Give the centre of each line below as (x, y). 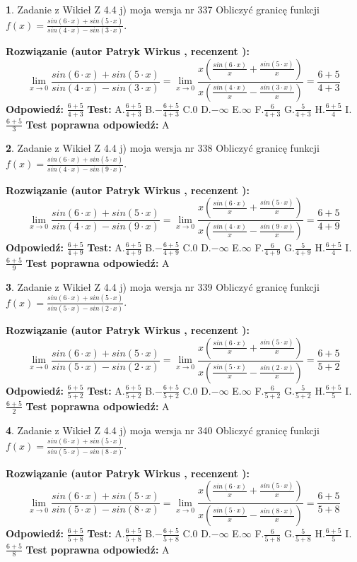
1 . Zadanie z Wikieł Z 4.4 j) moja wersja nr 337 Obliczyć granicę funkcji (163, 9)
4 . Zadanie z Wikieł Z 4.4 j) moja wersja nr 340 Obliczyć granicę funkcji (163, 430)
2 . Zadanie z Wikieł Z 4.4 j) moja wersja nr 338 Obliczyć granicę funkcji (163, 148)
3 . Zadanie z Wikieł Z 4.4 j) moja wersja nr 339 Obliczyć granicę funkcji (163, 286)
